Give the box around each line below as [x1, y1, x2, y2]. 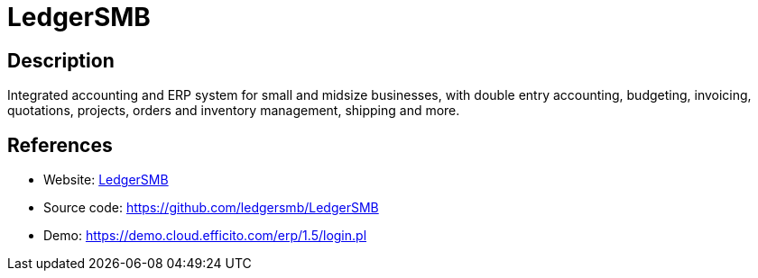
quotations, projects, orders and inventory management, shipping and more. [7, 103, 460, 119]
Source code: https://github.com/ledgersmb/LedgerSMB [43, 200, 379, 216]
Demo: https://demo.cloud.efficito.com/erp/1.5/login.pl [43, 228, 367, 244]
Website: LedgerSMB [43, 172, 169, 188]
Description [7, 49, 115, 72]
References [7, 133, 113, 157]
